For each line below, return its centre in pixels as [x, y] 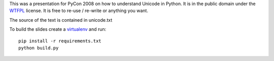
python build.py [39, 48]
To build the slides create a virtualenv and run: [58, 29]
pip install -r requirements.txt [60, 41]
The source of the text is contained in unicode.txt [61, 20]
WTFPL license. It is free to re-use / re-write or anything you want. [79, 11]
